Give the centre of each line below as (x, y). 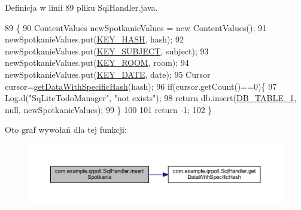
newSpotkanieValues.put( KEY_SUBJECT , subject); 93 (107, 51)
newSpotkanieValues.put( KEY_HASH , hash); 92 (95, 39)
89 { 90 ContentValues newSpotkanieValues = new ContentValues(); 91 (136, 27)
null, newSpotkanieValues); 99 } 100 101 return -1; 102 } (109, 109)
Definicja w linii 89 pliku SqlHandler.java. (81, 7)
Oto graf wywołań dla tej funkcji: (66, 130)
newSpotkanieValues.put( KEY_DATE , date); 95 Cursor (108, 74)
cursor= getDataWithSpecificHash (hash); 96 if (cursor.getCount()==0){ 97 (141, 86)
